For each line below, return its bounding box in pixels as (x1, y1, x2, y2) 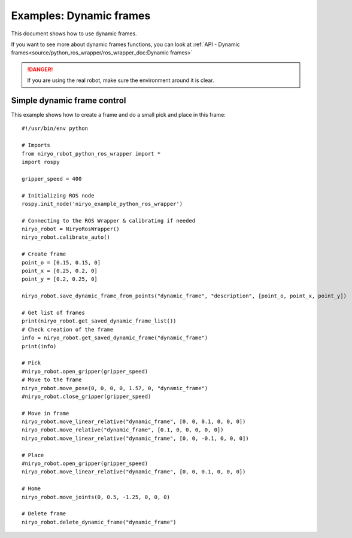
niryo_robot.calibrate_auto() (22, 234, 111, 241)
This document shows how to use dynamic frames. (11, 30, 137, 37)
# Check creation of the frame (22, 326, 114, 333)
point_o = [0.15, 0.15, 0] (22, 259, 101, 266)
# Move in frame (22, 410, 69, 417)
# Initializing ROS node (22, 192, 95, 199)
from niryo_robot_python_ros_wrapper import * (22, 150, 161, 157)
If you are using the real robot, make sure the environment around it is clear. (27, 77, 215, 84)
